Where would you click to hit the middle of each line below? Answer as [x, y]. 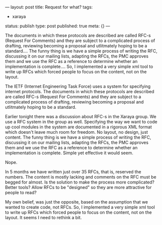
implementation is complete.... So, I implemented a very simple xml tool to [79, 66]
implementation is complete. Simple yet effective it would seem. [69, 153]
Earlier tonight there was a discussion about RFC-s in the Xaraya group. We [81, 116]
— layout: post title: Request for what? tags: [49, 7]
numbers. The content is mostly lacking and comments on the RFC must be [81, 177]
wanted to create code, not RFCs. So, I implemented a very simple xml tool [80, 207]
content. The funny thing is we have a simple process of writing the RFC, [78, 137]
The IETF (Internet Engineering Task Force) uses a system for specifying [78, 86]
